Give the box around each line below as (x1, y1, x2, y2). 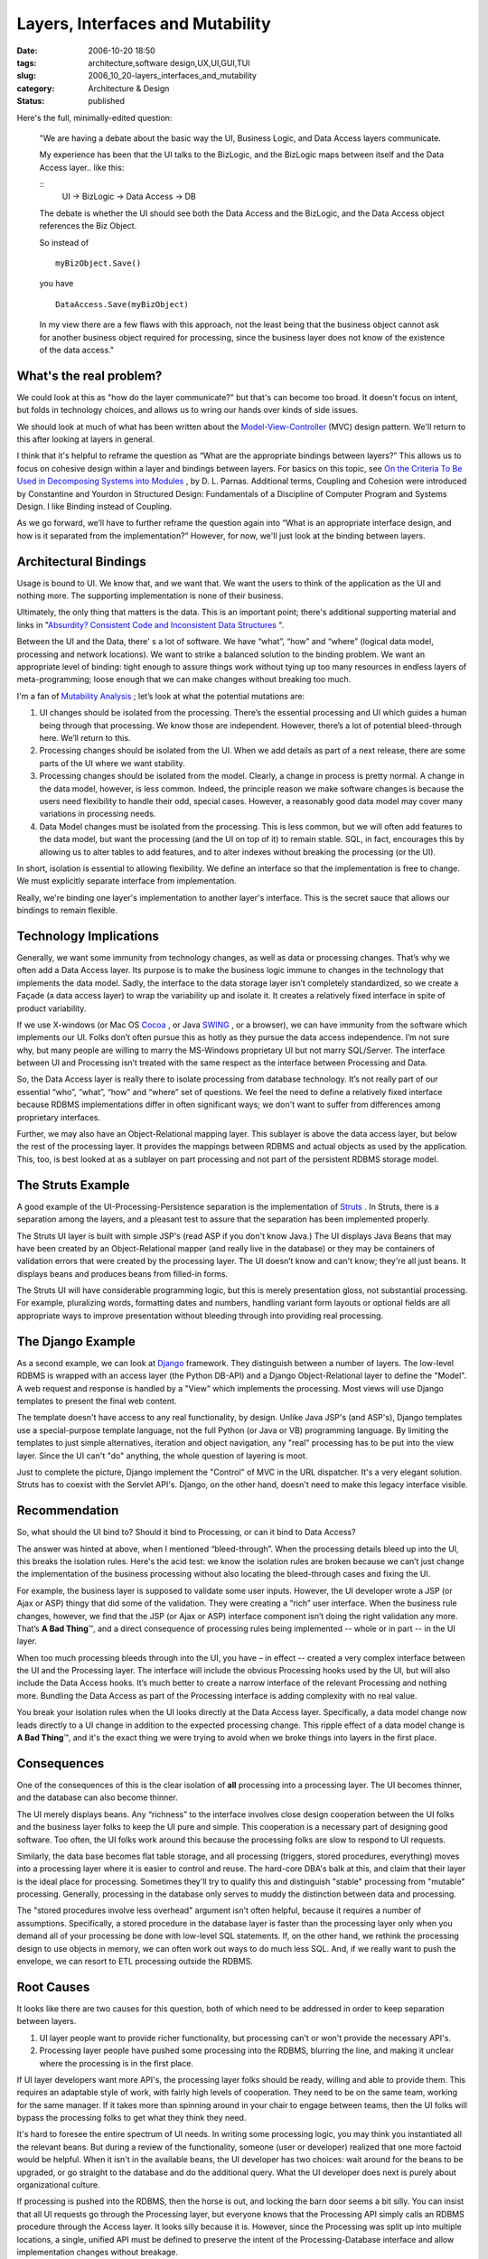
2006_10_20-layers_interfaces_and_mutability (88, 70, 258, 81)
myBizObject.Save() (55, 258, 142, 268)
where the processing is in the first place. (39, 2057, 194, 2068)
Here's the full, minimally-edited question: (16, 112, 173, 123)
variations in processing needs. (39, 809, 156, 820)
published (88, 96, 126, 107)
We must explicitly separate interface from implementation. (16, 876, 237, 886)
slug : (16, 70, 36, 81)
